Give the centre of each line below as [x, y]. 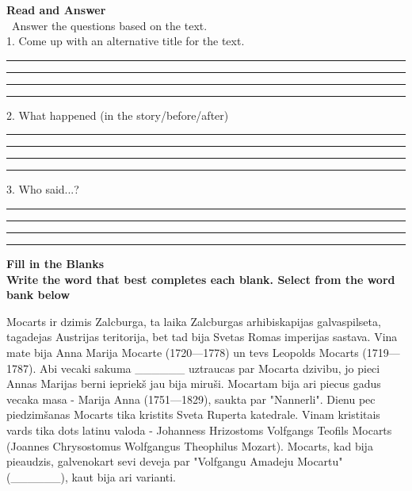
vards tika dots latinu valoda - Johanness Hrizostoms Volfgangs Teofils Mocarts [199, 430]
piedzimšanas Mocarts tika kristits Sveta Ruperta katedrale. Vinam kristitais [193, 414]
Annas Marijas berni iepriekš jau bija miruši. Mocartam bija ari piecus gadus [194, 384]
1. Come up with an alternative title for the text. [126, 41]
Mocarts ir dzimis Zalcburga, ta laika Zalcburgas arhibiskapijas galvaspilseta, [194, 321]
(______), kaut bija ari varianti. [92, 476]
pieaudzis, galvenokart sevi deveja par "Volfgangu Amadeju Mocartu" [175, 461]
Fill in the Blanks [55, 263]
